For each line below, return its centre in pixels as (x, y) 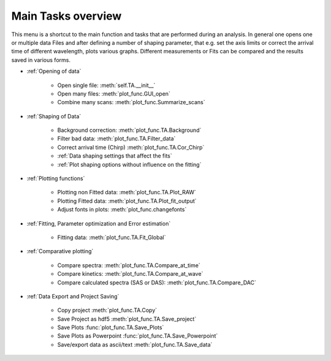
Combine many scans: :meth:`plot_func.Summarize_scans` (131, 102)
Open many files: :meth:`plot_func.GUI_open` (114, 93)
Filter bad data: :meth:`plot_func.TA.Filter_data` (116, 139)
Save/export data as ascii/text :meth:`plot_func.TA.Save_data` (135, 344)
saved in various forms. (41, 60)
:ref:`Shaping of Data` (54, 116)
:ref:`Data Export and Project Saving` (73, 296)
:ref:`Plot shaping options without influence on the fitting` (129, 164)
